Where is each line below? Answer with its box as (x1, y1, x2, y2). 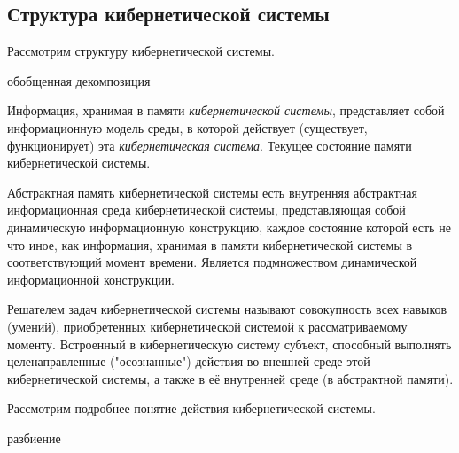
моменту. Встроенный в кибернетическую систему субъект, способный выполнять (7, 334, 452, 353)
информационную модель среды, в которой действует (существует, (7, 118, 368, 137)
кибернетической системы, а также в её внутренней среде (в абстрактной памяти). (7, 369, 454, 387)
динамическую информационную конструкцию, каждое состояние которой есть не (7, 217, 451, 236)
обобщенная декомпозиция (7, 71, 151, 90)
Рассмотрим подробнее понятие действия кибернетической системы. (7, 399, 376, 418)
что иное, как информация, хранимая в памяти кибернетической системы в (7, 235, 413, 254)
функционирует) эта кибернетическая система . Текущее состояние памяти (7, 136, 412, 154)
